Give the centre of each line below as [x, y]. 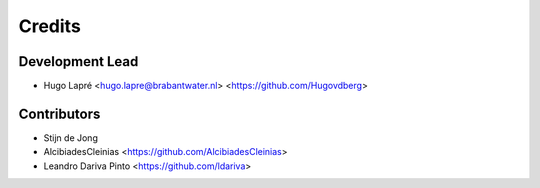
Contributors [59, 113]
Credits [50, 26]
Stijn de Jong [71, 137]
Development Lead [78, 61]
